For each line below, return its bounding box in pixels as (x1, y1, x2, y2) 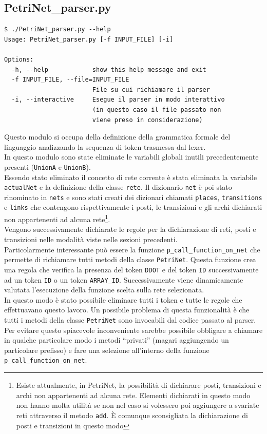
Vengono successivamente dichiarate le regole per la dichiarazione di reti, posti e (4, 224, 256, 234)
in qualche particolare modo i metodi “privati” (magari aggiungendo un (4, 334, 229, 345)
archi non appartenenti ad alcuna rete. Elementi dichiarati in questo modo (16, 389, 251, 400)
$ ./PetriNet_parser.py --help (4, 26, 111, 33)
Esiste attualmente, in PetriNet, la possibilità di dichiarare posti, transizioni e (16, 380, 261, 390)
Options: (4, 55, 34, 63)
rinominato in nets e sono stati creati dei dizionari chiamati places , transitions (4, 191, 262, 202)
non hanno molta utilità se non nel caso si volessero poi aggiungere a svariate (16, 400, 259, 410)
